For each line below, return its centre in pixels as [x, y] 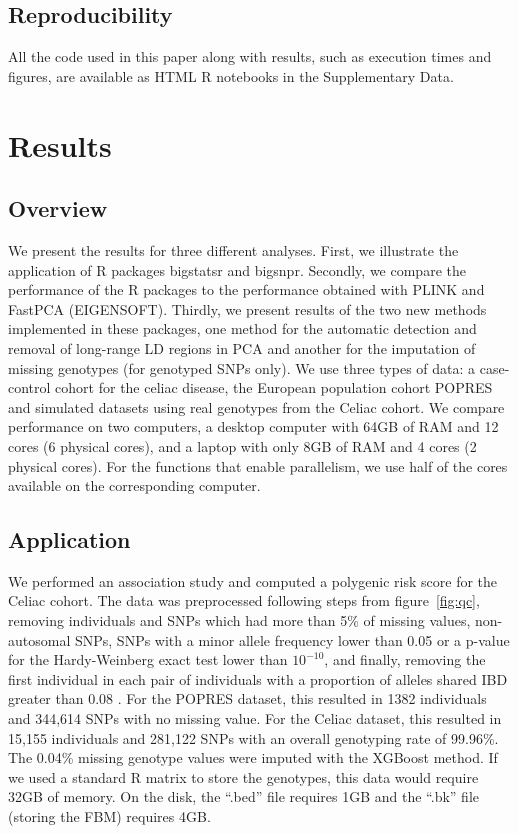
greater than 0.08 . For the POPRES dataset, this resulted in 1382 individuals [247, 698]
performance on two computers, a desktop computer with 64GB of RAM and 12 [253, 426]
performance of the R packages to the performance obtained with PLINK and [246, 289]
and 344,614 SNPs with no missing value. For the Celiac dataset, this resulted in [255, 718]
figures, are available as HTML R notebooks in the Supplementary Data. [231, 75]
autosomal [39, 639]
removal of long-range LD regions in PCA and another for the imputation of [242, 347]
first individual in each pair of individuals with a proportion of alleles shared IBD [258, 678]
